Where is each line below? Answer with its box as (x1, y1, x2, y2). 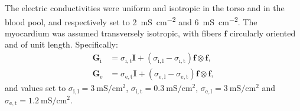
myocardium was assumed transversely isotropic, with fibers (5, 26, 221, 39)
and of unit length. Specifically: (5, 38, 118, 51)
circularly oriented (229, 26, 296, 39)
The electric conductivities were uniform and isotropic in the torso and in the (5, 2, 285, 14)
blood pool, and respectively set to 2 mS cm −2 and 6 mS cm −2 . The (5, 14, 257, 28)
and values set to (5, 82, 66, 94)
